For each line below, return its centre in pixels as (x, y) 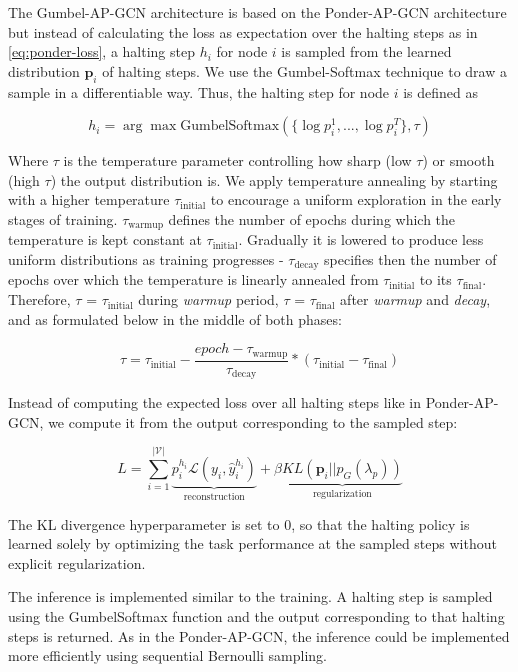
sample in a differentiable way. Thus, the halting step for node (199, 91)
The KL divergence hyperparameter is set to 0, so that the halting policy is (239, 523)
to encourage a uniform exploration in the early (356, 199)
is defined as (441, 91)
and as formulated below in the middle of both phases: (175, 318)
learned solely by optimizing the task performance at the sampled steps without (252, 543)
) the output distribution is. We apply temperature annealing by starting (274, 179)
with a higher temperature (89, 199)
